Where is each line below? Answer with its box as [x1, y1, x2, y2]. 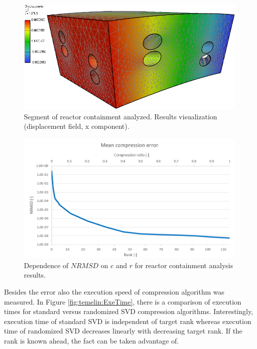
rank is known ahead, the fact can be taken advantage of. [4, 335, 179, 346]
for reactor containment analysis [134, 260, 233, 270]
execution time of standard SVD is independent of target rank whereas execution [4, 316, 252, 326]
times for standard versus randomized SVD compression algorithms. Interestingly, [4, 306, 254, 317]
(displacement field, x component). [24, 121, 129, 131]
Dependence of [24, 260, 69, 270]
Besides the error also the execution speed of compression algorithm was [4, 286, 225, 297]
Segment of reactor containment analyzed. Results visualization [24, 111, 217, 121]
